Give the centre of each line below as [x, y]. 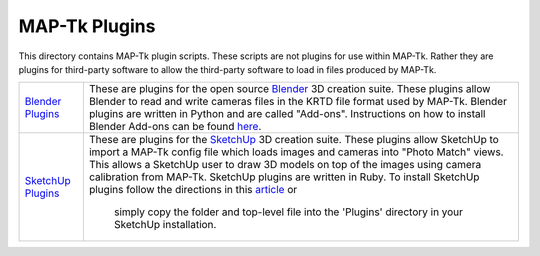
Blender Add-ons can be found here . [175, 127]
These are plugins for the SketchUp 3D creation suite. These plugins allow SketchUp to [293, 140]
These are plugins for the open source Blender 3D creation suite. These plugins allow [289, 89]
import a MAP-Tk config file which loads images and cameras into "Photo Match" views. [296, 152]
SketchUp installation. [165, 225]
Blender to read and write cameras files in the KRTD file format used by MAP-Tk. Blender [297, 102]
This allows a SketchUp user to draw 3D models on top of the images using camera [285, 165]
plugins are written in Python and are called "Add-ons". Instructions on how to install [287, 114]
